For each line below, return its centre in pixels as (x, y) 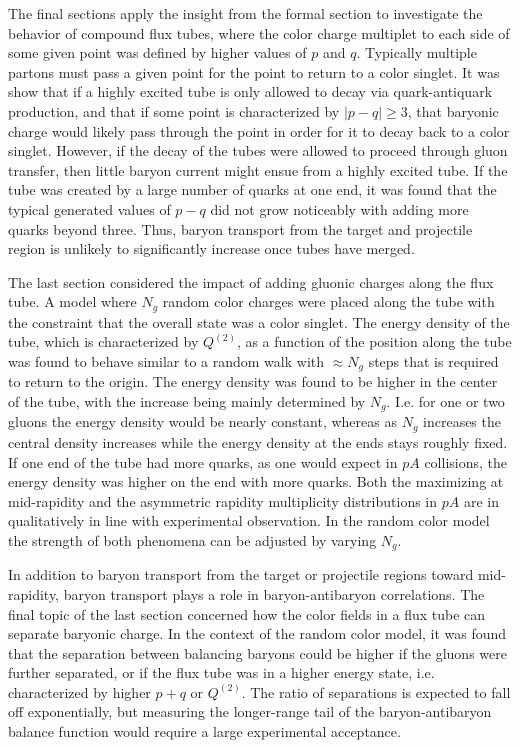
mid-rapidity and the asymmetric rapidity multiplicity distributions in (223, 500)
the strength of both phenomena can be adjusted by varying (192, 539)
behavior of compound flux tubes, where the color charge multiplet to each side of (259, 32)
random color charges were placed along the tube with (328, 301)
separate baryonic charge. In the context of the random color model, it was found (257, 633)
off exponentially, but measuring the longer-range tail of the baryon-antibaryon (250, 711)
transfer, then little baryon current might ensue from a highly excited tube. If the (258, 169)
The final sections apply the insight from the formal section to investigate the (245, 13)
